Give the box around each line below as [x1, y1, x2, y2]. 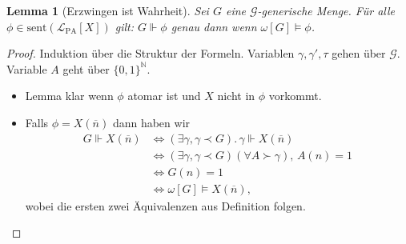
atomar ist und [127, 87, 201, 104]
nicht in [217, 87, 255, 104]
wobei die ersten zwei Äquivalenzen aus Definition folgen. [25, 197, 306, 214]
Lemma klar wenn [25, 87, 114, 104]
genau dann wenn [171, 18, 257, 34]
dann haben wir [112, 114, 191, 130]
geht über [62, 60, 110, 77]
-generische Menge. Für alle [257, 2, 395, 18]
